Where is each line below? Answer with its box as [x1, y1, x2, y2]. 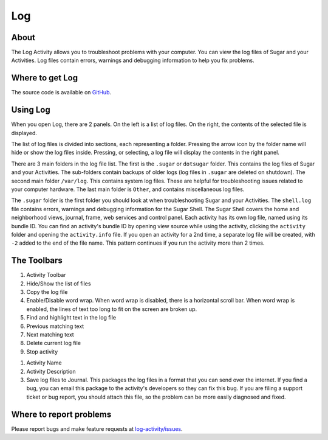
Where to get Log [11, 73, 78, 83]
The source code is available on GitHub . [11, 89, 112, 96]
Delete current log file [26, 340, 81, 347]
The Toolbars [11, 256, 63, 266]
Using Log [11, 105, 51, 115]
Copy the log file [26, 288, 68, 296]
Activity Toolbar [26, 271, 66, 279]
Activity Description [26, 368, 76, 375]
